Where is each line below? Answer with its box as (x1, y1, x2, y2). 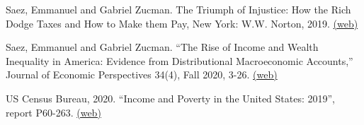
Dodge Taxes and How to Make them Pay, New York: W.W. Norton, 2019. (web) (6, 16, 358, 30)
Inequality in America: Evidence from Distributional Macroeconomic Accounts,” (6, 53, 353, 68)
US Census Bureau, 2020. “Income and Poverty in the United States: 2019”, (6, 90, 336, 105)
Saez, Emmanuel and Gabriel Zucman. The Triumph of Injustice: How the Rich (6, 2, 351, 16)
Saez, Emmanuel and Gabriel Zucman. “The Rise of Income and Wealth (6, 40, 319, 54)
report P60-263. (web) (6, 105, 101, 119)
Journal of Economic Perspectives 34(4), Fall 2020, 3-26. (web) (6, 67, 278, 82)
